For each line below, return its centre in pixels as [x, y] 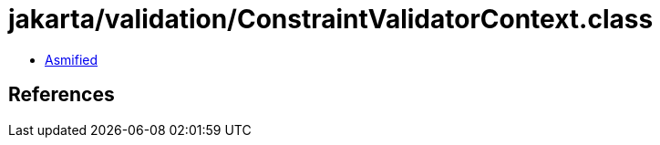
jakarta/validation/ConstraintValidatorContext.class [331, 19]
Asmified [72, 59]
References [62, 95]
